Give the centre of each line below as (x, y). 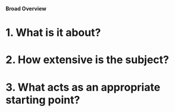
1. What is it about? (53, 33)
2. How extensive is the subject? (87, 60)
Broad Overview (26, 9)
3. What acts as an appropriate (83, 87)
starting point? (43, 100)
